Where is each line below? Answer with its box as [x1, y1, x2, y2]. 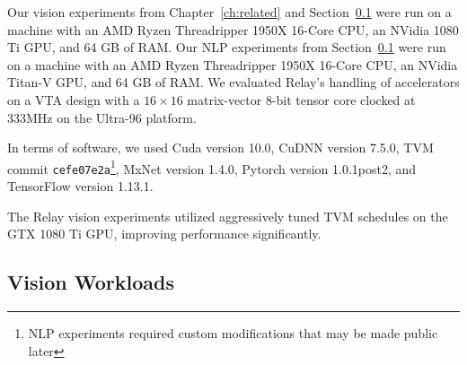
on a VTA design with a [7, 90, 140, 109]
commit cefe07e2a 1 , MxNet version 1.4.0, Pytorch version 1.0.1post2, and [7, 156, 417, 178]
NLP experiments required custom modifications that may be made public [28, 324, 438, 343]
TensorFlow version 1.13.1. [7, 177, 154, 196]
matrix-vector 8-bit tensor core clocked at [187, 90, 416, 109]
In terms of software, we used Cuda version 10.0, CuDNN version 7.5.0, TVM [7, 138, 434, 157]
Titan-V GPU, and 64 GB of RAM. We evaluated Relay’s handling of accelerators [7, 73, 460, 91]
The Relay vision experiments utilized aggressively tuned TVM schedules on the [7, 206, 448, 225]
